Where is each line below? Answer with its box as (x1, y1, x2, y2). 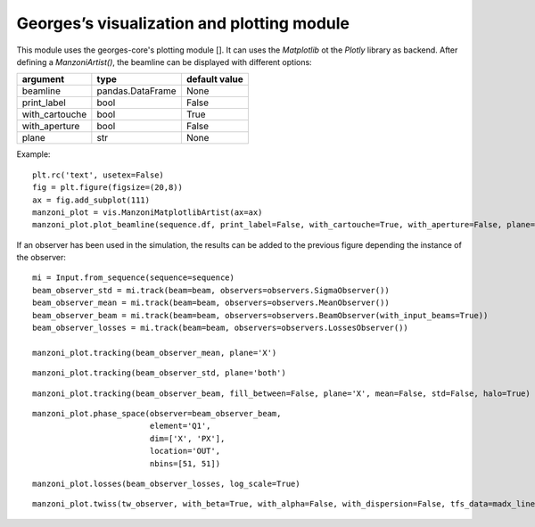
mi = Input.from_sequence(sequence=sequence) (32, 273, 235, 283)
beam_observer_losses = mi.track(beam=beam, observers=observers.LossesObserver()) (32, 323, 409, 333)
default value (185, 73, 244, 86)
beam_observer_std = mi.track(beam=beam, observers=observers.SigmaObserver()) (32, 285, 390, 295)
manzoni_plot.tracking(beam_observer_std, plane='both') (32, 368, 287, 378)
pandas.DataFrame (96, 85, 177, 97)
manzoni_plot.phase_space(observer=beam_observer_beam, (32, 408, 282, 418)
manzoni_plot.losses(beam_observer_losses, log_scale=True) (32, 478, 300, 489)
